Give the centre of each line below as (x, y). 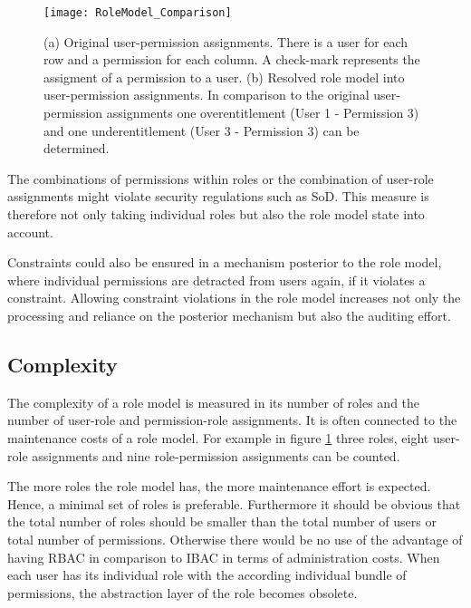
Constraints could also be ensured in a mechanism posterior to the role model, (225, 262)
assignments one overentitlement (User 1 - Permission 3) (263, 113)
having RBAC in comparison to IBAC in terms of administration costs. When (224, 557)
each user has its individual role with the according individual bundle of (207, 575)
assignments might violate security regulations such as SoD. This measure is (218, 196)
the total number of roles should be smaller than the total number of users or (222, 521)
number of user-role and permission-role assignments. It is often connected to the (232, 420)
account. (30, 232)
